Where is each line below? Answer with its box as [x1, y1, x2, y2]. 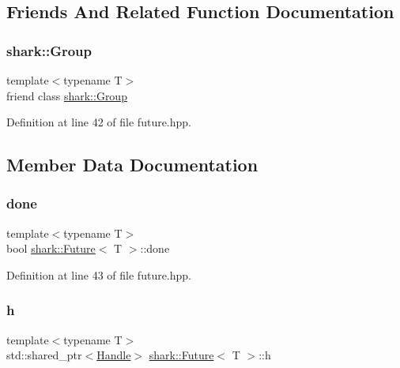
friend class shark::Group [6, 87, 127, 103]
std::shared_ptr [6, 347, 82, 363]
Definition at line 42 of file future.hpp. [6, 114, 192, 130]
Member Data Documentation [6, 152, 258, 177]
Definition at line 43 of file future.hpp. [6, 266, 192, 283]
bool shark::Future [6, 240, 96, 257]
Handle [96, 347, 131, 363]
